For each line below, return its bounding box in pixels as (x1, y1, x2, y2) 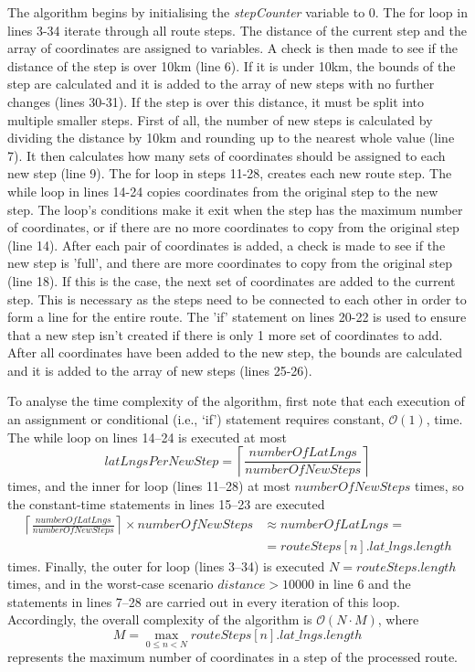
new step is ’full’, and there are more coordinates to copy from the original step (7, 253, 453, 272)
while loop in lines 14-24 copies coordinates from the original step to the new (7, 181, 438, 200)
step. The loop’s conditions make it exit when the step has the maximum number (7, 199, 463, 219)
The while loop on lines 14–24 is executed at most (7, 427, 287, 446)
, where (377, 610, 419, 629)
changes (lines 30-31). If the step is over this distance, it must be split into (7, 91, 424, 111)
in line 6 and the (318, 574, 411, 593)
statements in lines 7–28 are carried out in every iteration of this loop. (7, 592, 400, 611)
